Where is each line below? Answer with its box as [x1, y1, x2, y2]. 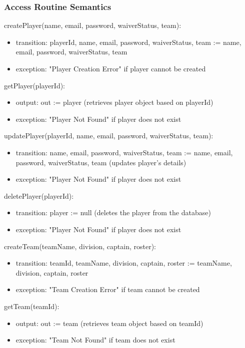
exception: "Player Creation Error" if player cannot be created [15, 63, 206, 73]
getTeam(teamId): [4, 301, 59, 311]
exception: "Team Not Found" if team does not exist [15, 335, 175, 345]
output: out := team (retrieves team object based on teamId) [15, 318, 203, 328]
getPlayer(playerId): [4, 80, 65, 90]
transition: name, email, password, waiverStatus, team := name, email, [15, 147, 233, 157]
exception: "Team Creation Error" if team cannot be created [15, 284, 200, 295]
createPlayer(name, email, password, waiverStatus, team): [4, 20, 181, 30]
